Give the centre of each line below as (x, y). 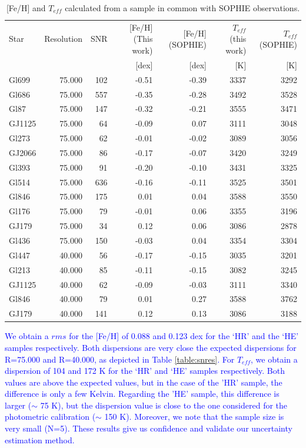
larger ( (18, 405)
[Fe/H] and (26, 8)
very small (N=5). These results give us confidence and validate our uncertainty (149, 428)
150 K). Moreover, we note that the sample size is (194, 417)
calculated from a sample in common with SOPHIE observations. (182, 8)
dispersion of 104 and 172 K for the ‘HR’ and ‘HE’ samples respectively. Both (145, 371)
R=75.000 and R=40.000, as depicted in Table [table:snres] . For (120, 359)
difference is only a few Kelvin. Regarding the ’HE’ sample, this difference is (142, 394)
